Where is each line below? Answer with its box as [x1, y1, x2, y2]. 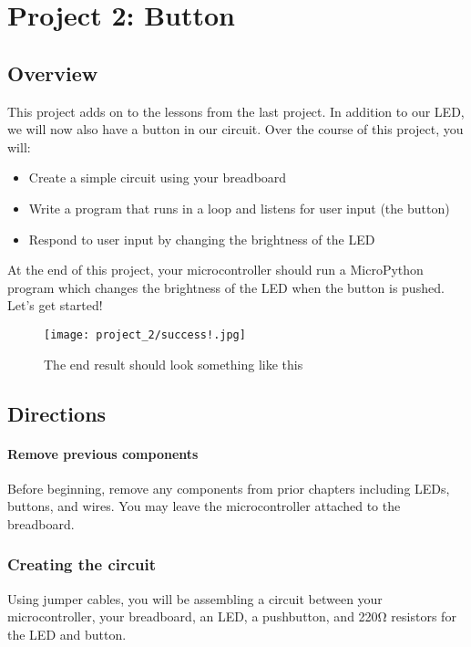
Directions [7, 399, 107, 427]
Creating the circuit [7, 553, 157, 576]
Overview [7, 58, 98, 87]
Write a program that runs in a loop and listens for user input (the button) [28, 198, 450, 217]
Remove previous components [7, 444, 199, 463]
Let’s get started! [7, 296, 103, 315]
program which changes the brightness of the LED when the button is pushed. [7, 277, 445, 297]
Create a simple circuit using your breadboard [28, 168, 287, 187]
